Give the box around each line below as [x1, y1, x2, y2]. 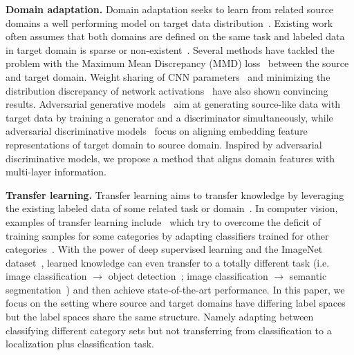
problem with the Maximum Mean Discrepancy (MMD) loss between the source [6, 56, 349, 70]
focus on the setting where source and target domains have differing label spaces [6, 296, 346, 310]
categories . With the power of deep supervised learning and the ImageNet [6, 242, 323, 256]
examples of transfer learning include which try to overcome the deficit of [6, 214, 321, 229]
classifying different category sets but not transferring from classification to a [6, 323, 332, 337]
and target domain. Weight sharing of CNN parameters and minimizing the [6, 69, 330, 84]
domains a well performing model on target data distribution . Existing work [6, 15, 333, 30]
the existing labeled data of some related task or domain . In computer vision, [6, 201, 338, 215]
